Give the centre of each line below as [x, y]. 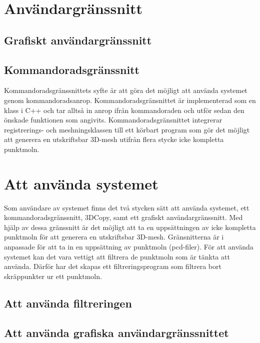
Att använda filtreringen [68, 303]
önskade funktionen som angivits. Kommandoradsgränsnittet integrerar [113, 120]
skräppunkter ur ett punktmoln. [53, 276]
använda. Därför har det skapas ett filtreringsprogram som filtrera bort [113, 266]
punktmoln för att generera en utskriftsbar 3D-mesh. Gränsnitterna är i [114, 237]
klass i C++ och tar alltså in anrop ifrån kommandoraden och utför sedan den [124, 110]
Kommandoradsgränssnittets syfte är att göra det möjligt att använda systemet [126, 90]
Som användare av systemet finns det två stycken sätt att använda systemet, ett [127, 207]
